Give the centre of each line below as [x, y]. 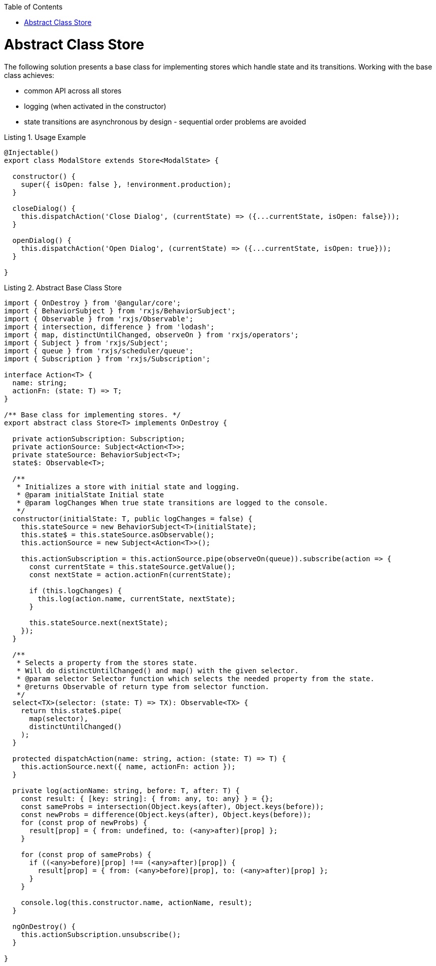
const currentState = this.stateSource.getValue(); [132, 566]
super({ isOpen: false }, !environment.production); [126, 184]
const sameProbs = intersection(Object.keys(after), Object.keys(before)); [172, 806]
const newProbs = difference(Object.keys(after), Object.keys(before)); [166, 814]
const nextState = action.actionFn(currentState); [130, 574]
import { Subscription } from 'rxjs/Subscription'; [107, 359]
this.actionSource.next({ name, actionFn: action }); [128, 766]
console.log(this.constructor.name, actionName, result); [137, 902]
